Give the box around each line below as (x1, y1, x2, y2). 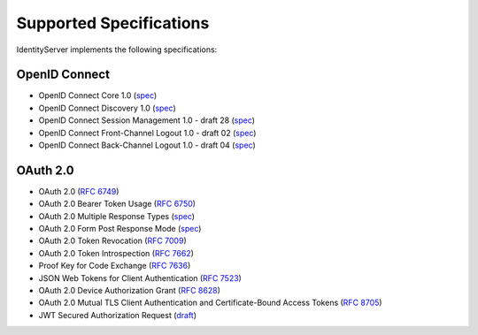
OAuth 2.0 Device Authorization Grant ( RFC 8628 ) (38, 286, 221, 296)
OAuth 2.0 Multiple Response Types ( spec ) (38, 210, 195, 221)
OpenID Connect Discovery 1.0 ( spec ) (38, 103, 176, 113)
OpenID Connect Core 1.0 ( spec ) (38, 90, 158, 101)
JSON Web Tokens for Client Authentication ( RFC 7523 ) (38, 272, 243, 283)
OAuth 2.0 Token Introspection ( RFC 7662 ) (38, 247, 195, 258)
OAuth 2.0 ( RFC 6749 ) (38, 186, 119, 196)
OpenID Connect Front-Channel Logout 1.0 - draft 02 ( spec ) (38, 127, 257, 138)
